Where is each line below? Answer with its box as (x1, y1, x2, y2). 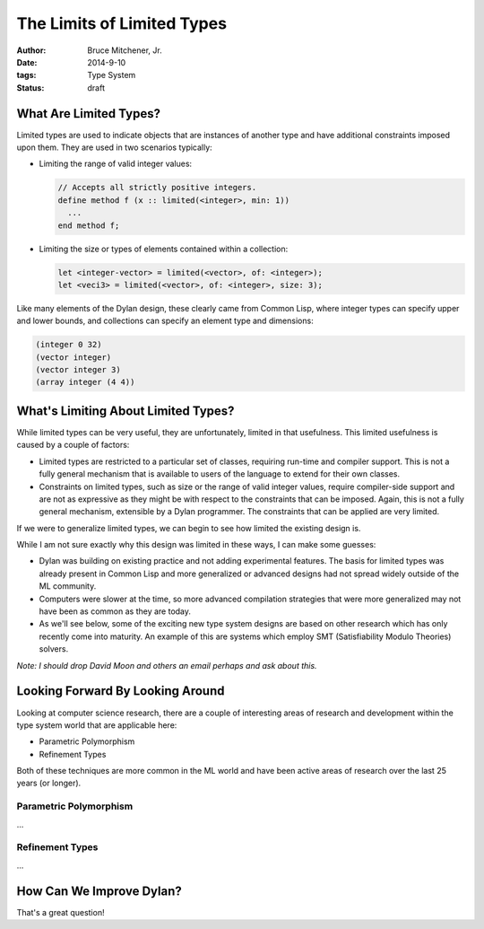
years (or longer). (16, 777, 82, 789)
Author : (16, 45, 47, 56)
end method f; (57, 220, 120, 231)
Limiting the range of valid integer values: (39, 158, 193, 170)
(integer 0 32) (35, 339, 102, 350)
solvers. (39, 644, 69, 654)
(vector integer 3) (35, 364, 121, 375)
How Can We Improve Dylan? (16, 883, 183, 898)
